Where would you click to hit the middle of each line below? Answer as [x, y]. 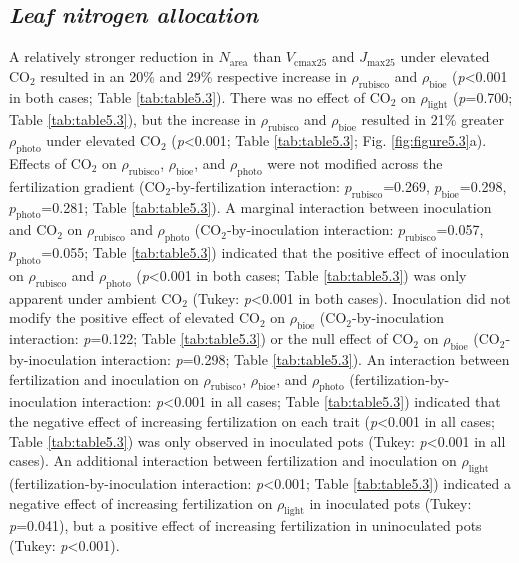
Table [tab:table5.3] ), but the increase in [133, 119]
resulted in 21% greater [432, 119]
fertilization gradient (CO [87, 185]
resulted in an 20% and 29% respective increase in [193, 75]
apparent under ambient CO [96, 297]
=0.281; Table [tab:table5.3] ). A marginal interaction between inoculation [266, 206]
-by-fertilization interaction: [256, 185]
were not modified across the [355, 162]
